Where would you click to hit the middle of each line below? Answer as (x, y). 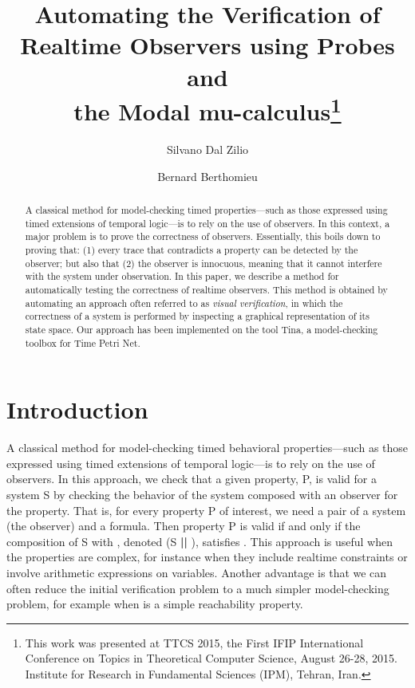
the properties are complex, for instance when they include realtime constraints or (207, 557)
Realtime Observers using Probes (207, 45)
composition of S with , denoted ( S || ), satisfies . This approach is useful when (200, 541)
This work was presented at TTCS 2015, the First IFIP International (194, 642)
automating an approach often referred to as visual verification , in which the (184, 303)
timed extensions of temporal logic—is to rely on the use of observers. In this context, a (207, 223)
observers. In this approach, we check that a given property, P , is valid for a (192, 479)
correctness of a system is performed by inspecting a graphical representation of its (197, 316)
